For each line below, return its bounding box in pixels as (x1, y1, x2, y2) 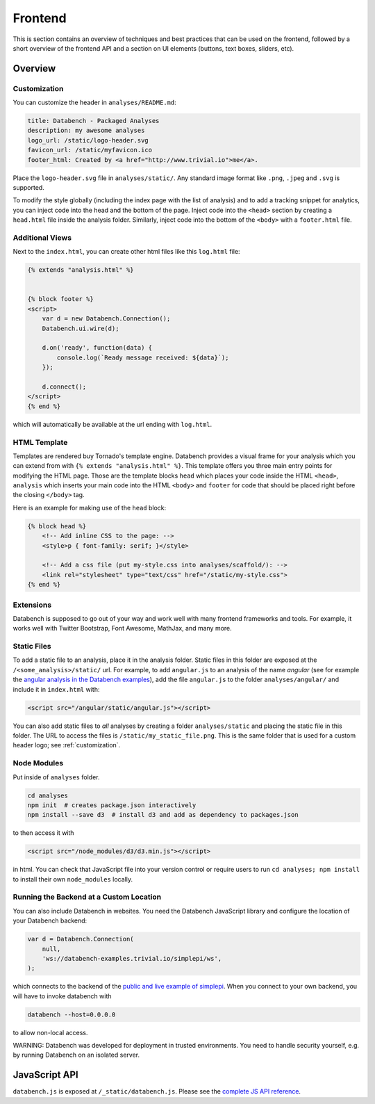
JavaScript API (12, 1069, 79, 1081)
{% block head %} (27, 522, 87, 530)
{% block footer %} (27, 295, 94, 303)
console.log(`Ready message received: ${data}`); (56, 353, 229, 362)
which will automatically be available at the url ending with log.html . (12, 420, 212, 428)
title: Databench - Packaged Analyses (27, 117, 160, 125)
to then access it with (12, 829, 74, 837)
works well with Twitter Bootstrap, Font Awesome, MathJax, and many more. (12, 624, 232, 633)
